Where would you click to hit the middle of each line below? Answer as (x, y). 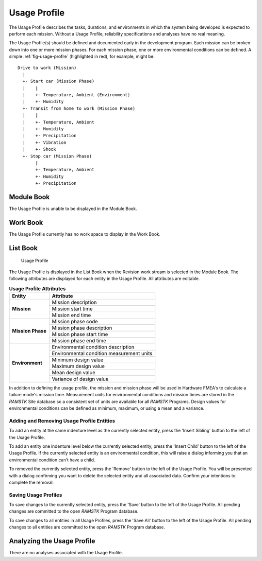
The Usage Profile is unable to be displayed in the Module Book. (73, 209)
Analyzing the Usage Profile (52, 541)
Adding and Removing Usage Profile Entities (62, 421)
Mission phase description (82, 328)
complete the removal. (31, 482)
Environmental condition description (93, 347)
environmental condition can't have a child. (52, 460)
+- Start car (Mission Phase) (58, 81)
